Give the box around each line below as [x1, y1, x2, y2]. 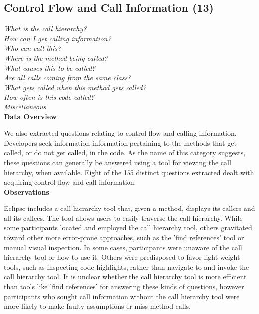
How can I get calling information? [4, 33, 111, 43]
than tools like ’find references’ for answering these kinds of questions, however [4, 281, 244, 292]
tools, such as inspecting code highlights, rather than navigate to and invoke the [4, 261, 249, 272]
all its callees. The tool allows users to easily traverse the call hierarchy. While [4, 212, 243, 223]
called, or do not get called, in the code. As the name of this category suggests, [4, 147, 246, 158]
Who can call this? [4, 43, 61, 53]
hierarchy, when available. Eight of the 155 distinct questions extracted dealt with [4, 167, 254, 177]
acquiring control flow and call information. [4, 177, 136, 187]
